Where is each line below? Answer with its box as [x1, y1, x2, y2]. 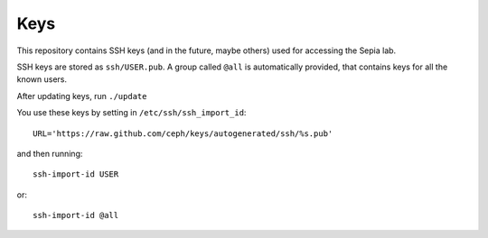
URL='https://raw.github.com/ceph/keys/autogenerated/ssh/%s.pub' [33, 128, 333, 139]
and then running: [16, 148, 83, 159]
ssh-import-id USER [33, 169, 119, 179]
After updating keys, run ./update [16, 90, 147, 101]
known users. [16, 74, 68, 85]
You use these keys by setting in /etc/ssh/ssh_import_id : [16, 107, 247, 118]
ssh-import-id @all [33, 210, 119, 221]
